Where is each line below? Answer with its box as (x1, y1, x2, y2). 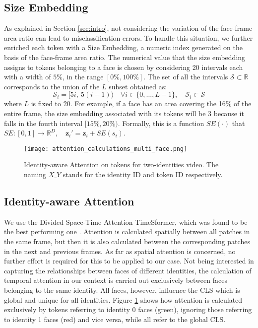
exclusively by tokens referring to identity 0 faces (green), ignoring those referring (4, 304, 252, 315)
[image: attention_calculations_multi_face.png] (24, 145, 188, 152)
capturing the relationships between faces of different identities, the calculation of (4, 265, 252, 275)
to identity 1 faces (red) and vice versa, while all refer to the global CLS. (4, 314, 226, 324)
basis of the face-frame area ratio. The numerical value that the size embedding (4, 52, 246, 62)
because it (213, 108, 244, 118)
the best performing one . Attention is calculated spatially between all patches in (4, 226, 250, 237)
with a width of (4, 71, 51, 82)
